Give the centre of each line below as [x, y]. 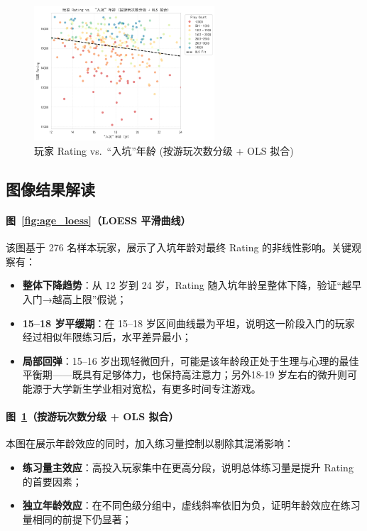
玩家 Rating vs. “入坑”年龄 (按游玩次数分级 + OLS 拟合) [164, 151]
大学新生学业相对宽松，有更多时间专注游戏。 [157, 388]
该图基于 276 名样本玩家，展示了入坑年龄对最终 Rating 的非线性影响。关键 [179, 247]
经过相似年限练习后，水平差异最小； [107, 337]
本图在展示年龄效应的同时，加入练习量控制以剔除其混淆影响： [150, 443]
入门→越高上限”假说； [75, 299]
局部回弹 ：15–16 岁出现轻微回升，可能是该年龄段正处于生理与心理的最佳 [191, 360]
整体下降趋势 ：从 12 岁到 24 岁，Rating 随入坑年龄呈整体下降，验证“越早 [192, 285]
